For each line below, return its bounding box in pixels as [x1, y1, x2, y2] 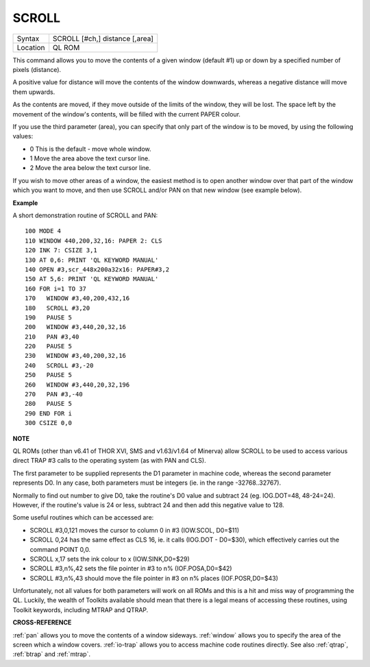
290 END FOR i [25, 409, 72, 417]
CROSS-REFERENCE [12, 618, 72, 627]
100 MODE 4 [25, 227, 62, 235]
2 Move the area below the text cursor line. [29, 164, 151, 172]
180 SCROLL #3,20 [25, 304, 90, 312]
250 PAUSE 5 [25, 371, 72, 379]
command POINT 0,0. [29, 545, 91, 553]
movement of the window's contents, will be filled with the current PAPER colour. [12, 110, 241, 118]
